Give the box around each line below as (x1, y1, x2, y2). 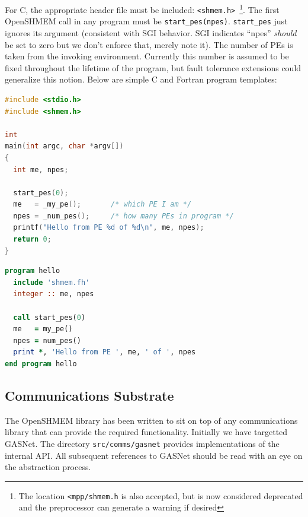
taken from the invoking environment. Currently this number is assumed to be (5, 50, 289, 62)
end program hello (5, 360, 77, 368)
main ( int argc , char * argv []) (5, 142, 124, 151)
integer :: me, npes (13, 290, 94, 299)
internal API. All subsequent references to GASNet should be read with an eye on (5, 449, 303, 461)
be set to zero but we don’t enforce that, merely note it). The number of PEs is (5, 38, 293, 50)
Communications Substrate (5, 386, 174, 404)
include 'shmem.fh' (13, 278, 90, 287)
